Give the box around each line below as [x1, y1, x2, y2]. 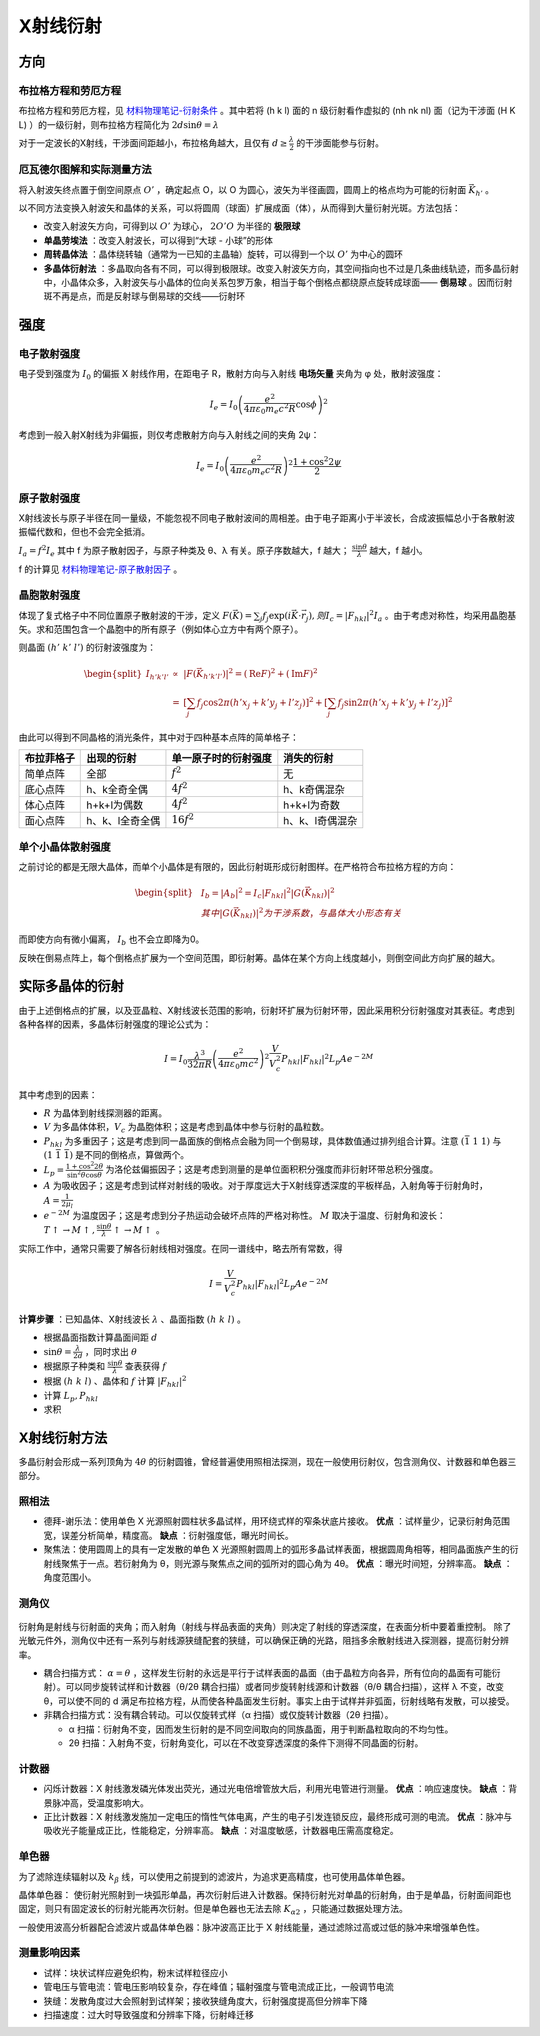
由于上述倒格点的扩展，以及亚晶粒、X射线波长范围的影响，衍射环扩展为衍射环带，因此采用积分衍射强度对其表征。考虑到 [18, 1004, 515, 1016]
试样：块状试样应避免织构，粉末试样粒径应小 [43, 1966, 228, 1979]
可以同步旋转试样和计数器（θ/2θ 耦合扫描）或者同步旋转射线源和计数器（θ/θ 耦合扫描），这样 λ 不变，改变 [65, 1681, 505, 1693]
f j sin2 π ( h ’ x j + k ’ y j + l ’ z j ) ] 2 [337, 695, 453, 710]
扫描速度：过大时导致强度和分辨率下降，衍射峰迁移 [43, 2008, 254, 2020]
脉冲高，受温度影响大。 [51, 1796, 149, 1809]
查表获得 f [124, 1360, 167, 1372]
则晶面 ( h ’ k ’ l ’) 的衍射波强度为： [18, 641, 157, 654]
